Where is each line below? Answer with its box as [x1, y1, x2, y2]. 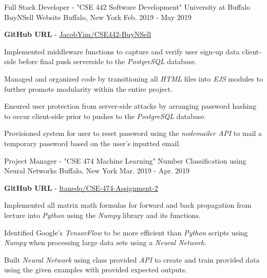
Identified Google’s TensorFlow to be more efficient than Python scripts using [4, 227, 248, 237]
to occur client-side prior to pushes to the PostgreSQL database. [4, 110, 206, 121]
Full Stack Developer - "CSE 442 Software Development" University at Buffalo [4, 2, 251, 12]
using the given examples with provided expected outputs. [4, 264, 187, 275]
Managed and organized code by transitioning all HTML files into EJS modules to [4, 73, 263, 84]
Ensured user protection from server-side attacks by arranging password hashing [4, 101, 257, 111]
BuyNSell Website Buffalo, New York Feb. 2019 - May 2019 [4, 11, 192, 22]
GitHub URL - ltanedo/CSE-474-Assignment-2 [4, 182, 158, 193]
